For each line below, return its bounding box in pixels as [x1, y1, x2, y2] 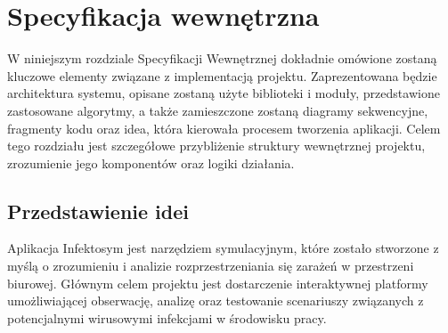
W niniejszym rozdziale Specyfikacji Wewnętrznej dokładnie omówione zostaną [7, 49, 437, 68]
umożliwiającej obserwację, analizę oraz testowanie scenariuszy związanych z [7, 291, 424, 310]
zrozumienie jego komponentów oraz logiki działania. [7, 153, 295, 172]
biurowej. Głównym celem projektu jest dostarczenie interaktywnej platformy [7, 273, 428, 292]
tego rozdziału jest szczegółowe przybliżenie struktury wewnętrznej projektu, [7, 136, 426, 155]
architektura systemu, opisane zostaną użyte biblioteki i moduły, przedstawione [7, 84, 440, 102]
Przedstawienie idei [7, 197, 189, 224]
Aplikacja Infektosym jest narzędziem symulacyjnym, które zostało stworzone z [7, 239, 439, 257]
